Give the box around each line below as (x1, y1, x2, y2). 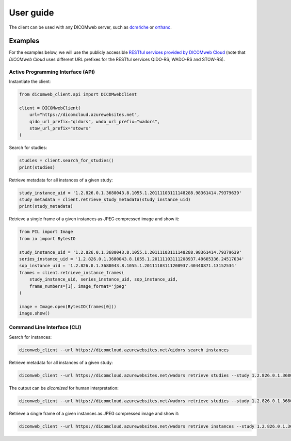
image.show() (19, 310, 50, 316)
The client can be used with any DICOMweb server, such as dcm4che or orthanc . (9, 24, 172, 30)
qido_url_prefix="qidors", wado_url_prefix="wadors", (29, 119, 160, 124)
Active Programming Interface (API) (9, 68, 95, 75)
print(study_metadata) (19, 204, 73, 209)
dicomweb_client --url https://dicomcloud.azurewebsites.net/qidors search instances (19, 347, 229, 353)
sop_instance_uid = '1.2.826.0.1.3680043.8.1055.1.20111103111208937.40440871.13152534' (19, 263, 237, 269)
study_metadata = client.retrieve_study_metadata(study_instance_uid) (19, 197, 191, 202)
